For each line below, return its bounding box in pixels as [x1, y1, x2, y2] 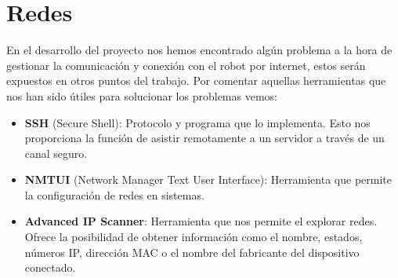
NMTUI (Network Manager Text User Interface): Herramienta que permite [24, 171, 392, 188]
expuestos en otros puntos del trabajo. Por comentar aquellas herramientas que [6, 72, 386, 89]
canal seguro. [24, 144, 88, 161]
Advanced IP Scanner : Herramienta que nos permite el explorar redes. [24, 213, 378, 229]
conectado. [24, 259, 76, 276]
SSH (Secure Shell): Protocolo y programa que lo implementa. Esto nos [24, 114, 371, 130]
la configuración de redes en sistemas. [24, 186, 204, 203]
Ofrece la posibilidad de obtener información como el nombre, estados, [24, 229, 363, 245]
